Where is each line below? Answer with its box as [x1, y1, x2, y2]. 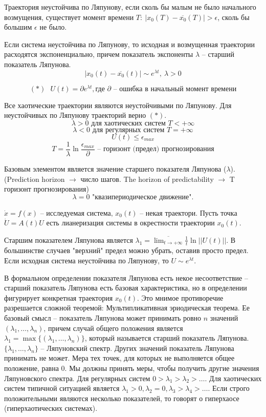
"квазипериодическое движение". [92, 193, 194, 201]
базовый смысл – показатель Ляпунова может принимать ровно [4, 312, 202, 323]
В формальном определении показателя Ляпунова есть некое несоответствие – [4, 272, 248, 283]
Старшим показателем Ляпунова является [4, 234, 133, 245]
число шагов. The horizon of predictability [80, 173, 214, 184]
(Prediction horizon [4, 173, 65, 184]
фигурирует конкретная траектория [4, 292, 113, 303]
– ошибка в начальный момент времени [113, 85, 237, 93]
